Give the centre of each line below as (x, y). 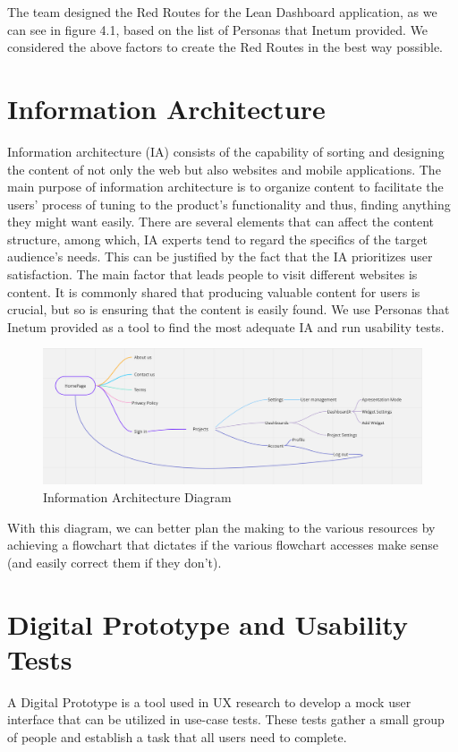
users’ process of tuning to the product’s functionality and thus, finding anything (229, 204)
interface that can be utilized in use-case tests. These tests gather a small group (226, 719)
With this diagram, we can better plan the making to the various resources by (221, 527)
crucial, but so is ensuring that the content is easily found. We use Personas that (229, 309)
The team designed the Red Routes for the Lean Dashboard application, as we (222, 12)
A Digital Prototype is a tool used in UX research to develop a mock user (209, 701)
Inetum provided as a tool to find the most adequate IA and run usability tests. (226, 326)
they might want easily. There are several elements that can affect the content (221, 222)
